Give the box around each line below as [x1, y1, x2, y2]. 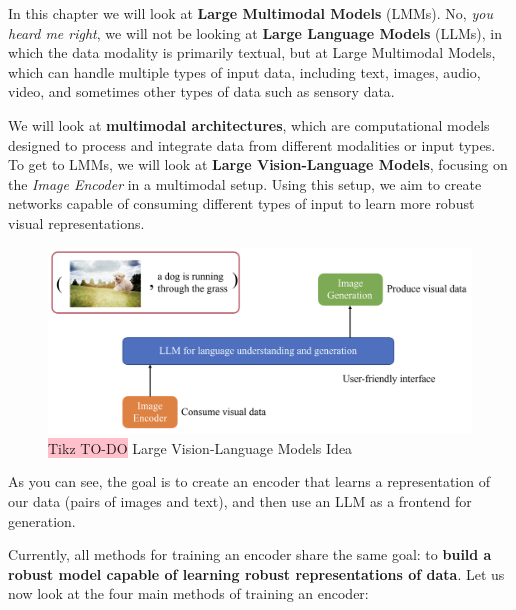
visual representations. [8, 212, 145, 233]
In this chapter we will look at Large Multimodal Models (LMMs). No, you [8, 3, 493, 23]
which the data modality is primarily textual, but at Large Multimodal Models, [8, 42, 496, 63]
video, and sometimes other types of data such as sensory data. [8, 81, 395, 102]
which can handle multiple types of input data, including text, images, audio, [8, 61, 481, 82]
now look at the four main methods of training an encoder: [8, 583, 369, 604]
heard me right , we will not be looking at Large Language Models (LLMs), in [8, 22, 503, 43]
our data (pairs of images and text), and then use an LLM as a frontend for [8, 491, 472, 512]
